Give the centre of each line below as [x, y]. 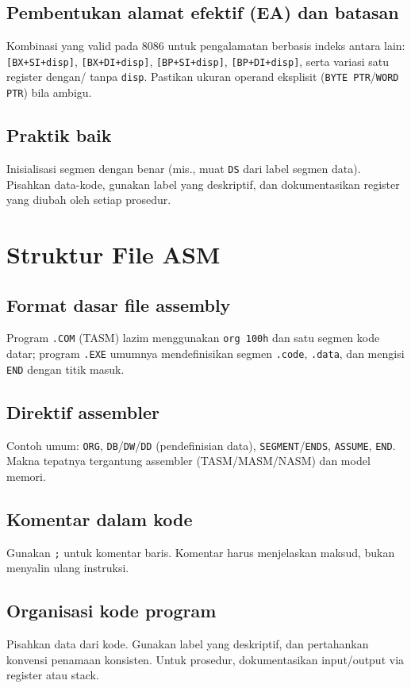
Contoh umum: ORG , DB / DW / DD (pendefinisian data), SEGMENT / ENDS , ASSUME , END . [201, 445]
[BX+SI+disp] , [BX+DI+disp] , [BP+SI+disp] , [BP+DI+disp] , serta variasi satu [198, 61]
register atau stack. [53, 675]
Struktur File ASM [113, 254]
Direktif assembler [83, 411]
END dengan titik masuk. [65, 369]
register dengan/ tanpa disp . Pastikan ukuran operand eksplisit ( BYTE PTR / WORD [203, 77]
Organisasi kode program [111, 611]
